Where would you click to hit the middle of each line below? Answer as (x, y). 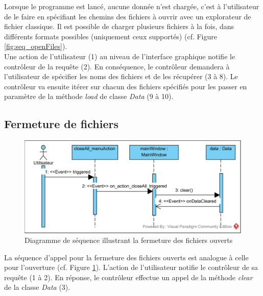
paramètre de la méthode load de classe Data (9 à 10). (89, 96)
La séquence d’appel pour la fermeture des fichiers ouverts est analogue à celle (126, 257)
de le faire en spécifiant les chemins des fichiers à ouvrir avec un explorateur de (128, 16)
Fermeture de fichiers (61, 124)
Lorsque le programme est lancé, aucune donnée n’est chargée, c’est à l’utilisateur (132, 6)
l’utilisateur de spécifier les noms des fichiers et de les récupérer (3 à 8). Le (121, 76)
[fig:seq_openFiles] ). (36, 46)
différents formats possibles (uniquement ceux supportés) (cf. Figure (111, 36)
